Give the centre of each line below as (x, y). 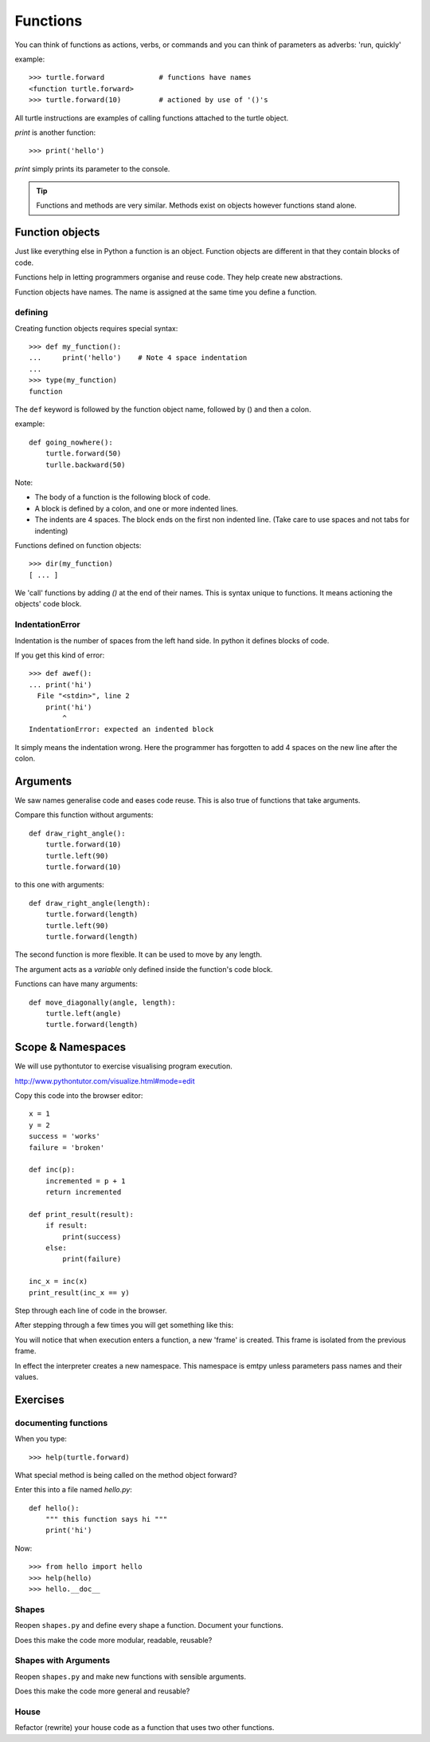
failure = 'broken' (67, 1148)
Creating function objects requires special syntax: (96, 328)
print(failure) (92, 1259)
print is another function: (55, 132)
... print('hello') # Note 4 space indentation (138, 358)
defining (31, 313)
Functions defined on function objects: (78, 545)
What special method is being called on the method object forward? (126, 1475)
